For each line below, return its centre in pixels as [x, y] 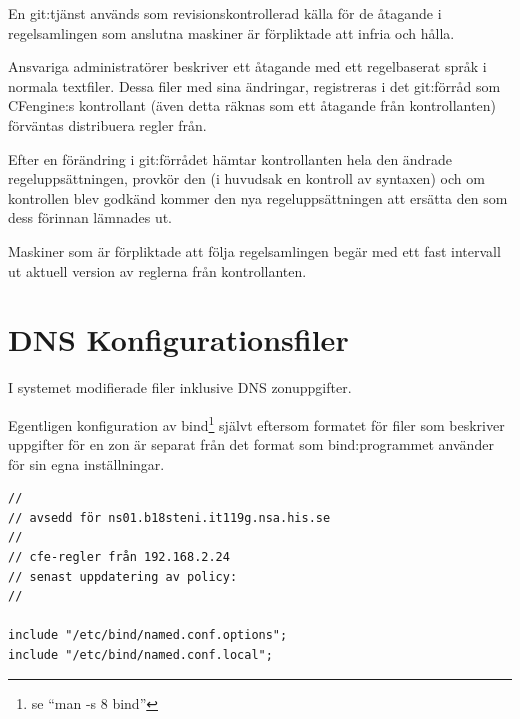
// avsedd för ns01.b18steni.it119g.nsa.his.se [169, 517]
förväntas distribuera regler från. [107, 124]
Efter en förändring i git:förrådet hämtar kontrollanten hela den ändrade [230, 158]
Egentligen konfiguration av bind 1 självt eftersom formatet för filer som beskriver [256, 423]
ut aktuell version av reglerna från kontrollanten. [157, 270]
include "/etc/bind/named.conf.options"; [148, 635]
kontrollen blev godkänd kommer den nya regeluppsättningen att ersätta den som [258, 197]
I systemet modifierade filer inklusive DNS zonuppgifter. [180, 387]
